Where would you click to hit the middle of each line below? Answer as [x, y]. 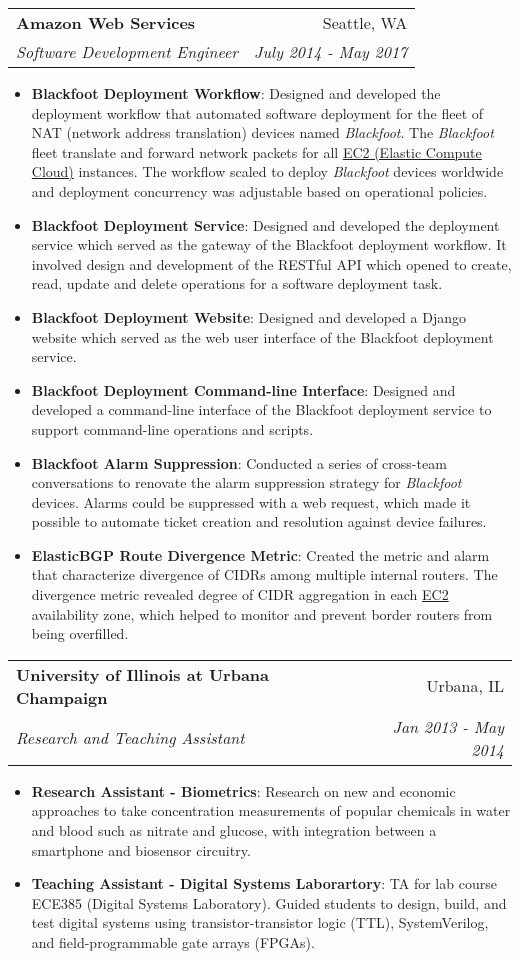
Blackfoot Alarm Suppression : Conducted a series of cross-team [239, 462]
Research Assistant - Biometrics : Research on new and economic [243, 790]
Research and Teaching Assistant [130, 738]
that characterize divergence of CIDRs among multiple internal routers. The [264, 574]
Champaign [62, 697]
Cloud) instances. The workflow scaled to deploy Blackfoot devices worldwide [267, 171]
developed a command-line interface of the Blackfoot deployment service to [261, 409]
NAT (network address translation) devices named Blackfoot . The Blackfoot [262, 132]
